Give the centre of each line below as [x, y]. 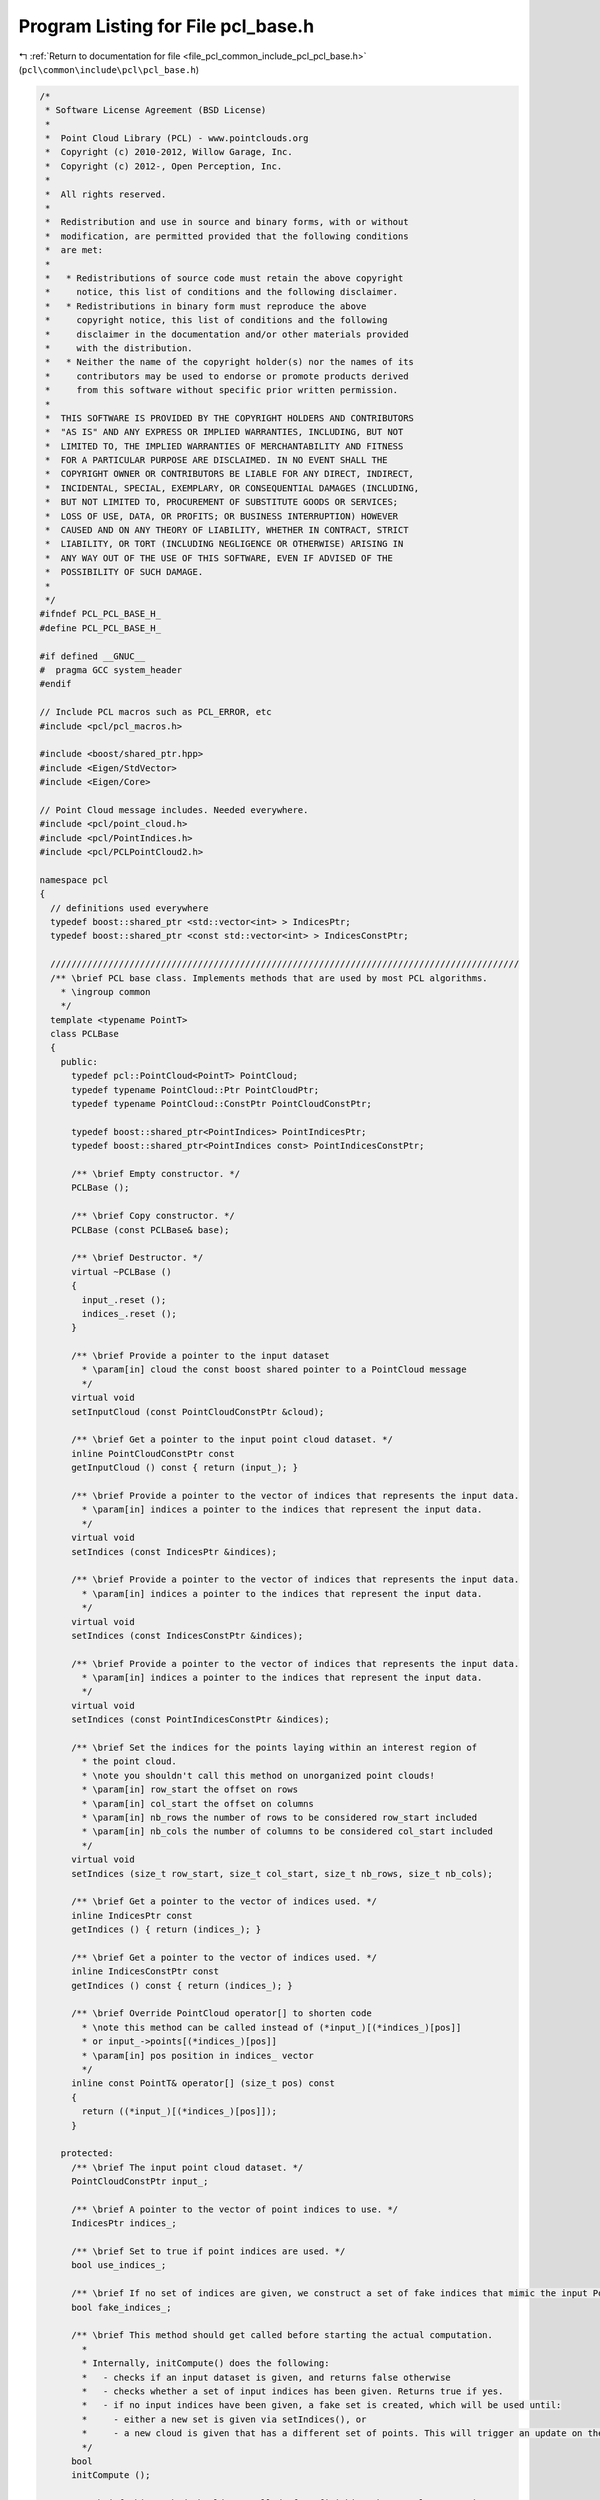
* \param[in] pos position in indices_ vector [197, 2055]
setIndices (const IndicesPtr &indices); [174, 1551]
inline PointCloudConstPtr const [153, 1453]
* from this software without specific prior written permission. [222, 390]
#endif [55, 684]
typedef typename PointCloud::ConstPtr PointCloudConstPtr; [221, 1104]
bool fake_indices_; [121, 2307]
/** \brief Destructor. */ [137, 1258]
